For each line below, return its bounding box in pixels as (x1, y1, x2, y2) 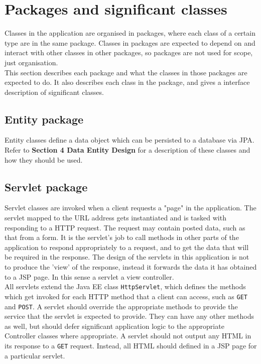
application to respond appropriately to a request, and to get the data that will (5, 241, 249, 252)
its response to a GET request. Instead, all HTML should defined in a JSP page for (5, 340, 257, 350)
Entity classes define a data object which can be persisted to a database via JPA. (5, 135, 254, 145)
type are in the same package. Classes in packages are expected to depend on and (5, 37, 255, 48)
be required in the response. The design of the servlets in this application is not (5, 252, 249, 262)
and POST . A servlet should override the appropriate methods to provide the (5, 301, 238, 311)
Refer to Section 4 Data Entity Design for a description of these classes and (5, 145, 250, 155)
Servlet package (5, 179, 88, 194)
